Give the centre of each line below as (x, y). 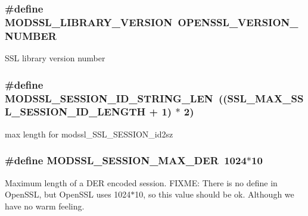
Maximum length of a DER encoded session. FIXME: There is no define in (141, 182)
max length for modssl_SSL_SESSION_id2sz (89, 134)
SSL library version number (55, 58)
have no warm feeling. (45, 206)
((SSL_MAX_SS (261, 98)
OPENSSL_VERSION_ (238, 22)
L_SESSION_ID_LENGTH (75, 112)
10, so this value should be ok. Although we (214, 194)
